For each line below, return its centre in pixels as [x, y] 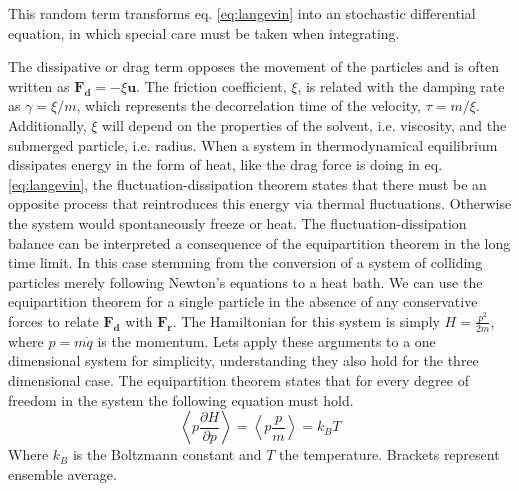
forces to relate [53, 320]
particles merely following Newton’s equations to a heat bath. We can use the [245, 281]
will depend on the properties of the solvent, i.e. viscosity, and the [304, 124]
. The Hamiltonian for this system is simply [306, 320]
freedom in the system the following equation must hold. [181, 399]
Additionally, [47, 124]
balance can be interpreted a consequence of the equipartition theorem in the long [259, 242]
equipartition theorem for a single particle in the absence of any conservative [243, 301]
